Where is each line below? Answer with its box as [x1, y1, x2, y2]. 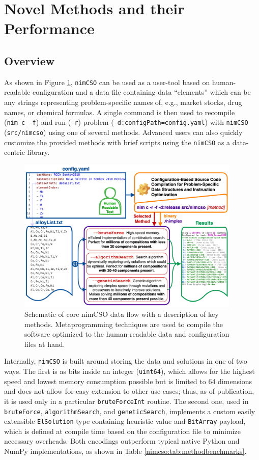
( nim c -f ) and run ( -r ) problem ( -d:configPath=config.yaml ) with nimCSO [4, 117, 248, 127]
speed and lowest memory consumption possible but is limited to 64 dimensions [4, 375, 252, 386]
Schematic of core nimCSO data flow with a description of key [24, 309, 219, 319]
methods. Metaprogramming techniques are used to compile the [24, 318, 223, 329]
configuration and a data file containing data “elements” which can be [33, 87, 251, 97]
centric [4, 147, 25, 157]
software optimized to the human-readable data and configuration [24, 329, 229, 339]
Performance [4, 18, 95, 39]
